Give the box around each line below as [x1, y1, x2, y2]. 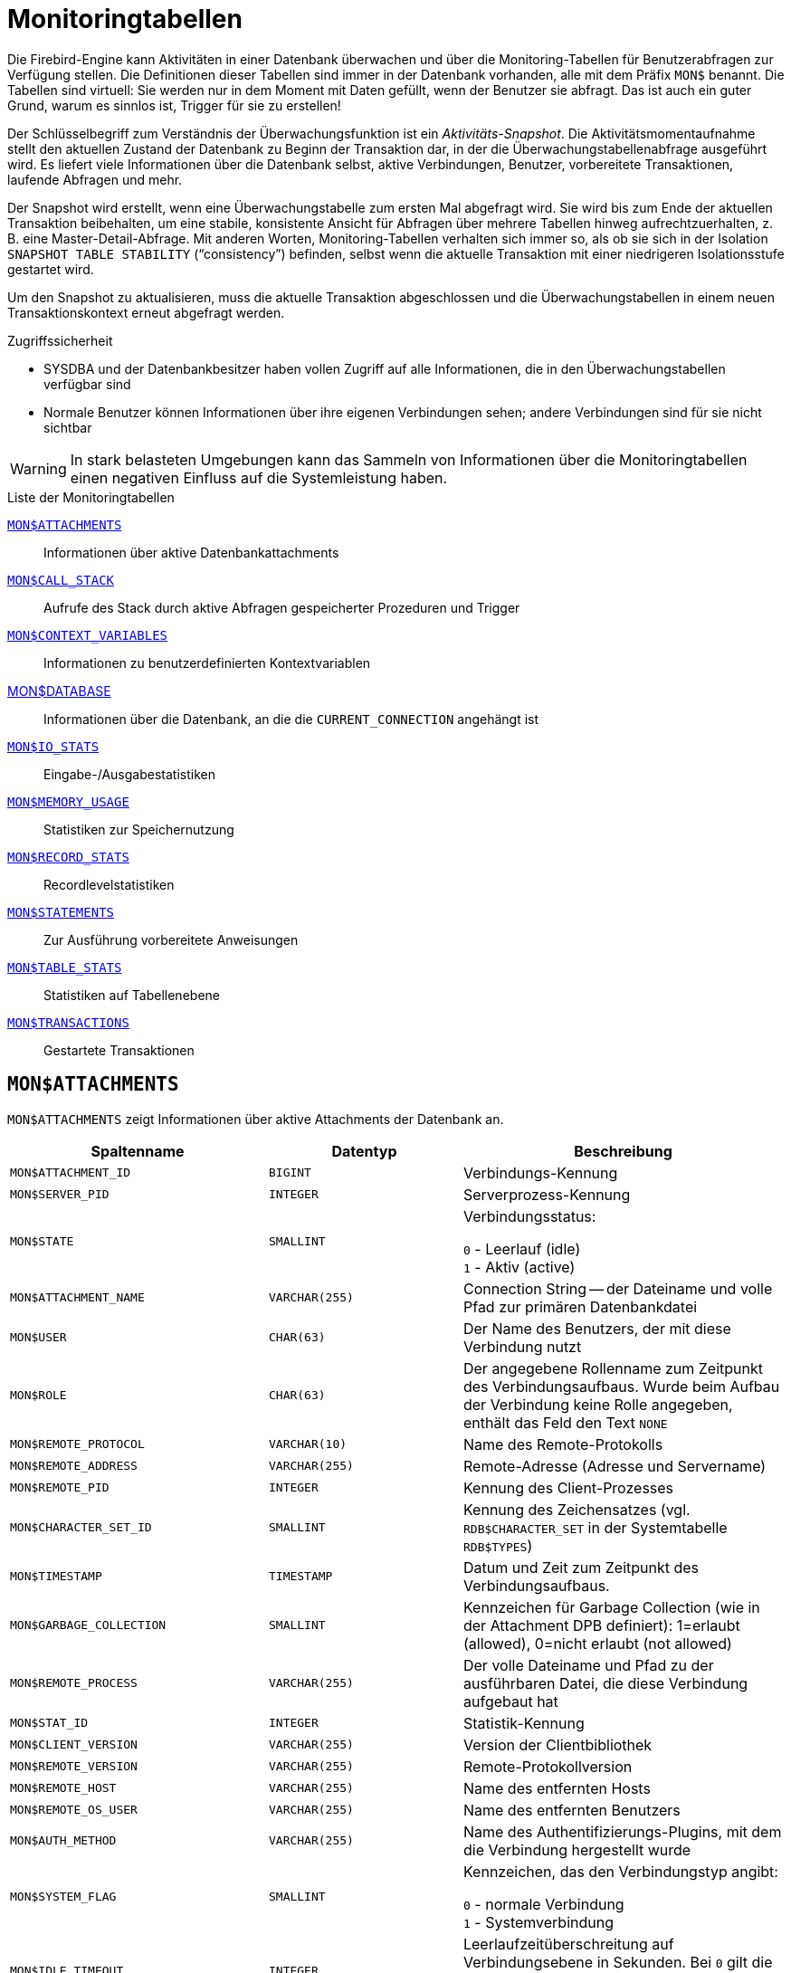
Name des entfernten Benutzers [462, 1800, 681, 1819]
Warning [10, 459, 67, 478]
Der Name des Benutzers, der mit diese [462, 1319, 731, 1338]
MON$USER [10, 1330, 67, 1345]
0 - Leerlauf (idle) [462, 1239, 581, 1258]
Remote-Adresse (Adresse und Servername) [462, 1456, 767, 1475]
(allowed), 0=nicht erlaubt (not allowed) [462, 1634, 732, 1653]
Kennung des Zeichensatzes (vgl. [462, 1500, 691, 1519]
